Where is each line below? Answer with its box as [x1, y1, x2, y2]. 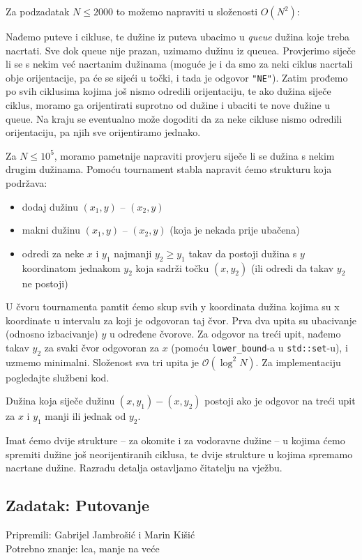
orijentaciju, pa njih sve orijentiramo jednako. [6, 125, 201, 139]
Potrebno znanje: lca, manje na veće [6, 540, 160, 555]
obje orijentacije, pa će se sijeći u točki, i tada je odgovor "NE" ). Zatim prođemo [6, 70, 348, 84]
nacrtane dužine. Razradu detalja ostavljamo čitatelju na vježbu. [6, 460, 282, 475]
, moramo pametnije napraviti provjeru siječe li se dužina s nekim [54, 148, 335, 162]
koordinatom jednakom [22, 260, 121, 275]
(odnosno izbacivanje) [6, 326, 98, 341]
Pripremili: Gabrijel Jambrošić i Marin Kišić [6, 527, 195, 542]
